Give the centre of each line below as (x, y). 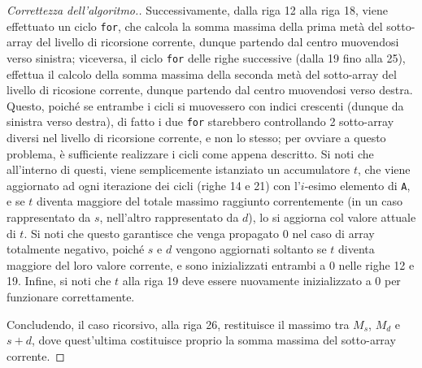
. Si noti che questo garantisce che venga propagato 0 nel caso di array (199, 233)
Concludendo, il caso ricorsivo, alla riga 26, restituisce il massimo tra (178, 324)
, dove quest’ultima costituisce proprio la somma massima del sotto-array (213, 340)
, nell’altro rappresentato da (169, 216)
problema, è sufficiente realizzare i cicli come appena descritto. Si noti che (190, 153)
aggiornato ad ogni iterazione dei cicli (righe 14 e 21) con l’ (154, 185)
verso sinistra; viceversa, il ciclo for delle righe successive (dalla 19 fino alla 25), (206, 57)
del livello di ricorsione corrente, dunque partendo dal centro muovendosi (218, 42)
